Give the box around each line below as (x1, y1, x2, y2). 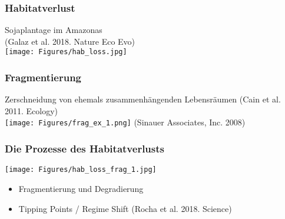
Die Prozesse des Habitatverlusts (5, 141, 164, 156)
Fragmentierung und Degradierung (18, 182, 144, 194)
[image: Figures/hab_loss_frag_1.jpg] (5, 165, 157, 174)
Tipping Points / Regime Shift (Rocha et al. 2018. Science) (18, 202, 232, 214)
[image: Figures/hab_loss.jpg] (5, 48, 127, 57)
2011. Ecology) (5, 104, 58, 117)
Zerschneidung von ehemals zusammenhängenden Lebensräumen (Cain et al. (5, 93, 281, 105)
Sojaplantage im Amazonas (5, 24, 102, 36)
